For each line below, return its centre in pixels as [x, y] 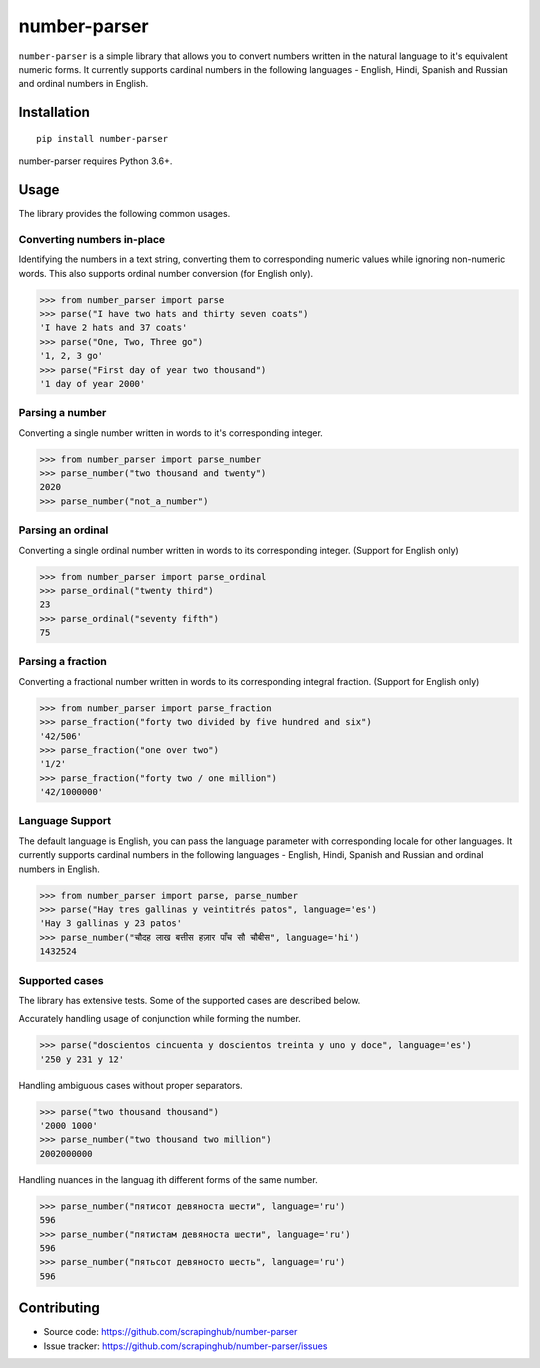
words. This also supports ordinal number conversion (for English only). [166, 273]
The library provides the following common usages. [124, 214]
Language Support [65, 821]
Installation [54, 112]
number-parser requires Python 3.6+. [95, 161]
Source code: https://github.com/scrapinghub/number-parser [170, 1332]
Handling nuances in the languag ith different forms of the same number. [168, 1179]
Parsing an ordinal [63, 530]
